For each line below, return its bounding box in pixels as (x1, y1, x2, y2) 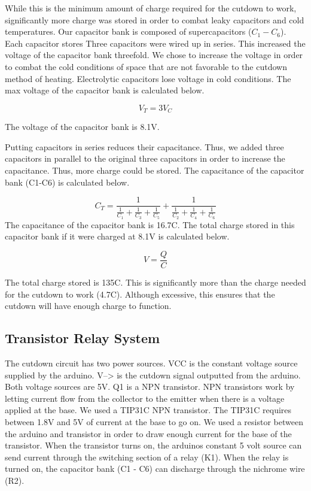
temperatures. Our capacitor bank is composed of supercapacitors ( (5, 25, 252, 38)
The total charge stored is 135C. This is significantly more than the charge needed (5, 276, 306, 289)
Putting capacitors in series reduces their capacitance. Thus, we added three (5, 140, 284, 153)
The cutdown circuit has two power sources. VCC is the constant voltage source (5, 357, 298, 369)
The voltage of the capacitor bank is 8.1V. (5, 120, 160, 133)
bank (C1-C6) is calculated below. (5, 175, 130, 188)
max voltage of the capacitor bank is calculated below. (5, 84, 205, 96)
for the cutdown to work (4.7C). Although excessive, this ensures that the (5, 287, 275, 300)
